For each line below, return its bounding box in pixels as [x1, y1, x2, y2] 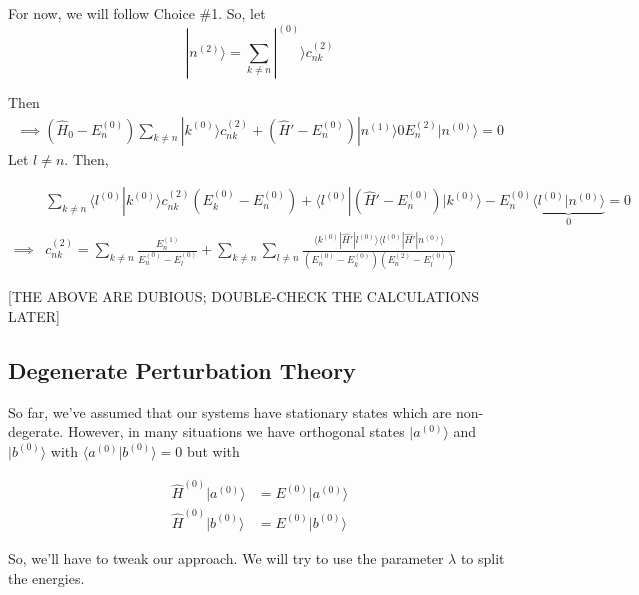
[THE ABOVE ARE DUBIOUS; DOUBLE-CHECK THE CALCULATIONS [8, 286, 480, 307]
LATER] [8, 305, 60, 326]
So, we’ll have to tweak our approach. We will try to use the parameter [8, 547, 444, 568]
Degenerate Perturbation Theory [8, 354, 356, 385]
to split [460, 547, 505, 568]
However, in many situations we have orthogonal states [67, 421, 405, 442]
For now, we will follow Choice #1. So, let [8, 3, 266, 23]
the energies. [8, 567, 85, 588]
